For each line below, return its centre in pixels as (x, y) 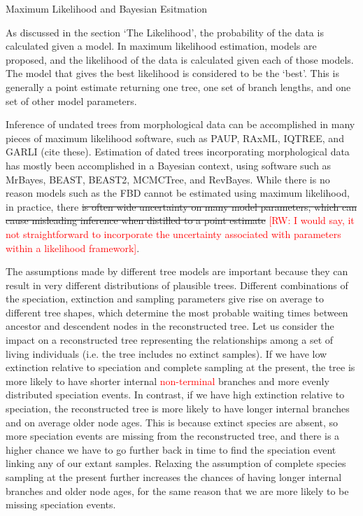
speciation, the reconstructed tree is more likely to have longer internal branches (178, 409)
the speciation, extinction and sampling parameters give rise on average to (165, 299)
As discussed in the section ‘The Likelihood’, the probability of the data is (165, 32)
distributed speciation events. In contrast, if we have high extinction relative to (175, 395)
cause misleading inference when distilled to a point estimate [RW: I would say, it (180, 220)
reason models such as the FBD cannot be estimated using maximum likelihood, (178, 193)
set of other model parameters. (71, 100)
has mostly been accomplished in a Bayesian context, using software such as (169, 165)
